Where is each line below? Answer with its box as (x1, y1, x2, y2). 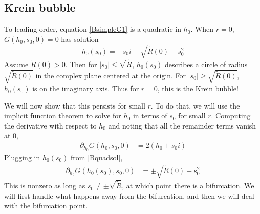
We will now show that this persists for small (4, 100, 145, 111)
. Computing (211, 110, 251, 121)
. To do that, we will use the (150, 100, 240, 111)
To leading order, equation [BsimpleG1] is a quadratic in (4, 24, 181, 34)
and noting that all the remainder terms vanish (108, 120, 256, 131)
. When (190, 24, 214, 34)
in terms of (133, 110, 167, 121)
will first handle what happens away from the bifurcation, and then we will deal (4, 190, 254, 201)
